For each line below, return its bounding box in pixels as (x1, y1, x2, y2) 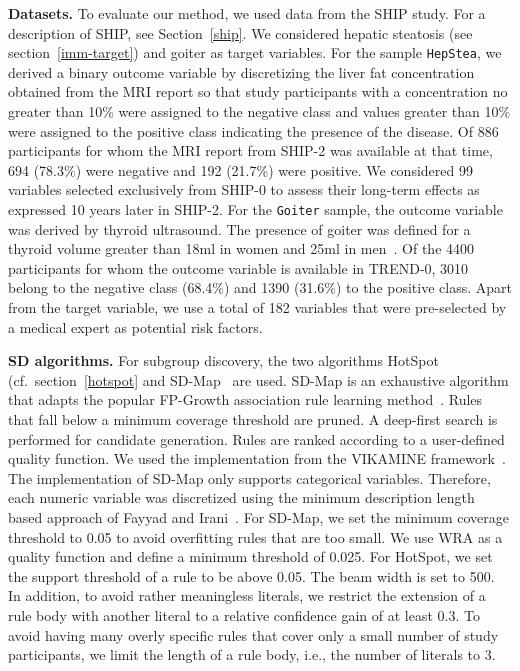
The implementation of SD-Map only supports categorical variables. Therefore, (8, 467, 491, 488)
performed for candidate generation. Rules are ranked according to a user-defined (8, 428, 505, 449)
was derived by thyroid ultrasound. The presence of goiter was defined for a (8, 218, 471, 239)
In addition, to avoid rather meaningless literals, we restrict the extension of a (8, 585, 486, 606)
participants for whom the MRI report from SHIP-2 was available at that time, (8, 140, 493, 161)
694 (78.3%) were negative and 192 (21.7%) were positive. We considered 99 (8, 159, 473, 180)
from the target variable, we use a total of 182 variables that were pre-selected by (8, 297, 507, 318)
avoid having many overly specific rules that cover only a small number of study (8, 624, 499, 645)
